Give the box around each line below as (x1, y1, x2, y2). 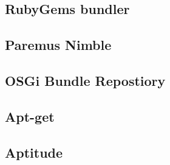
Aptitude (5, 142, 63, 161)
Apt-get (5, 107, 55, 125)
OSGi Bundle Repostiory (5, 71, 166, 90)
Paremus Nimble (5, 35, 112, 54)
